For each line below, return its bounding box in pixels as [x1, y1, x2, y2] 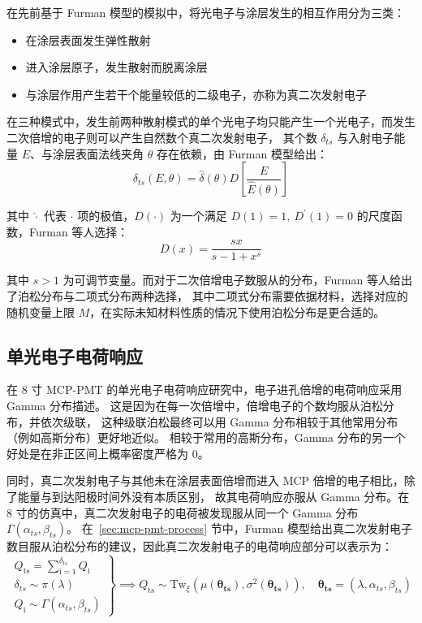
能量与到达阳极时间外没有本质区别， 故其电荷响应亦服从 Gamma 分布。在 [17, 487, 410, 504]
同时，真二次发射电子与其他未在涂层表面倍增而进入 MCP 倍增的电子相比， [6, 472, 404, 489]
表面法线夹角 [75, 145, 144, 162]
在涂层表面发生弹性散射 [25, 31, 151, 48]
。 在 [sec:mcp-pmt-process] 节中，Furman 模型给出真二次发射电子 [67, 520, 413, 537]
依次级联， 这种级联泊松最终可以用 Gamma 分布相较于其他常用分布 [40, 413, 398, 430]
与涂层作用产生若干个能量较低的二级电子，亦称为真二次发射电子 [25, 85, 367, 102]
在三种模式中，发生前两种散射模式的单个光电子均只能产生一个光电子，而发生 [6, 113, 416, 130]
